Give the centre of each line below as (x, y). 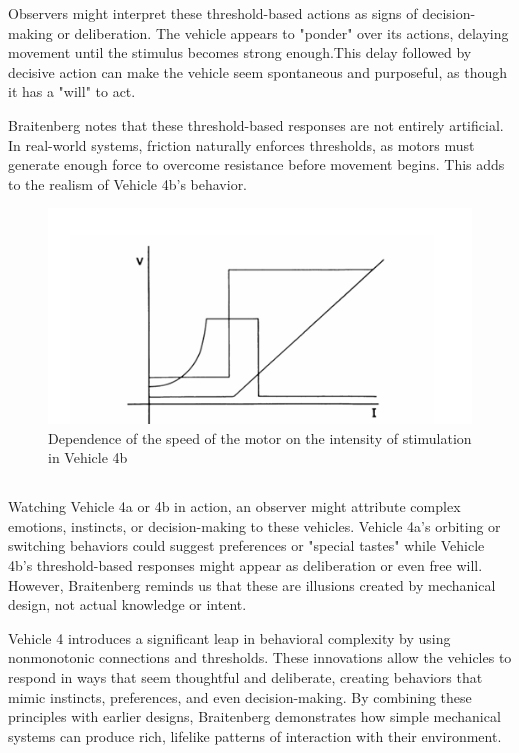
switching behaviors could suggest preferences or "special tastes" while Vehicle (246, 545)
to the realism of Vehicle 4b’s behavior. (128, 183)
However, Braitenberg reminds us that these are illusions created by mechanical (252, 584)
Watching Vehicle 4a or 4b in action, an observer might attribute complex (234, 506)
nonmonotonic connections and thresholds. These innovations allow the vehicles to (260, 657)
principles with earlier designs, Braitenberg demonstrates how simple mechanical (254, 716)
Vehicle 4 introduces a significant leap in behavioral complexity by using (229, 637)
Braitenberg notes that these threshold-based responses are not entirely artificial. (256, 124)
